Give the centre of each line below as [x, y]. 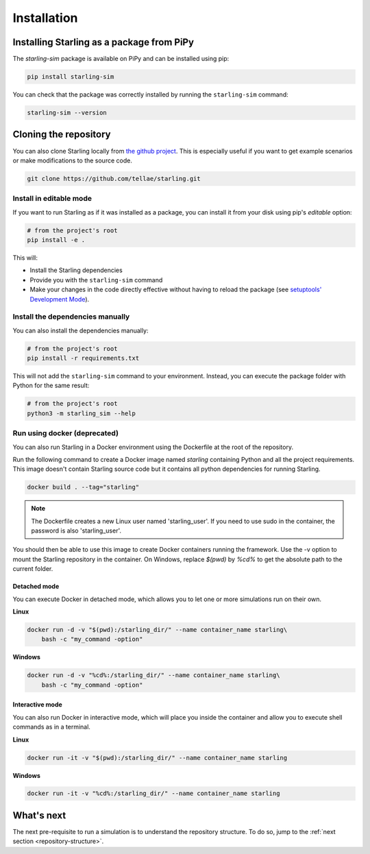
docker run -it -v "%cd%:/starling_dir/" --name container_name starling [153, 794]
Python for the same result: [51, 386]
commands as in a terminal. [51, 727]
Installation [45, 18]
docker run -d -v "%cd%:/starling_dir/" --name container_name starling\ [153, 675]
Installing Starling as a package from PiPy [103, 42]
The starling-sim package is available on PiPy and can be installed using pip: [121, 59]
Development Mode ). [60, 299]
